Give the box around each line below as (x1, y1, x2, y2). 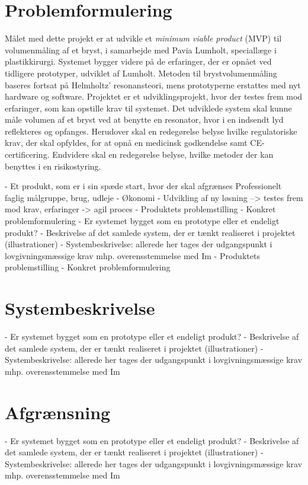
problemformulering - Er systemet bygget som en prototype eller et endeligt (5, 215, 280, 227)
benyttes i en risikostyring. (5, 159, 101, 172)
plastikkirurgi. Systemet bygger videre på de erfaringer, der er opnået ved (5, 55, 272, 68)
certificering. (5, 148, 50, 161)
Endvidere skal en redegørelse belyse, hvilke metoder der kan (52, 148, 274, 161)
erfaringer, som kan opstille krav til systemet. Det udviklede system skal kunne (5, 101, 292, 114)
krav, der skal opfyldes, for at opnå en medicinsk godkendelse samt (5, 136, 248, 149)
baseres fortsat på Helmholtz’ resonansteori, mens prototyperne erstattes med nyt (5, 78, 301, 91)
